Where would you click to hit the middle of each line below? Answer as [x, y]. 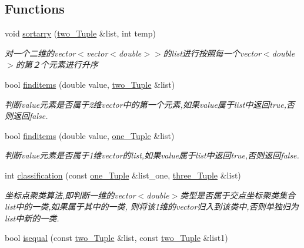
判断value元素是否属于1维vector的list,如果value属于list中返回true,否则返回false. [152, 155]
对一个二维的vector [40, 53]
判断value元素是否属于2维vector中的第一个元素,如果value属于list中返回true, [146, 104]
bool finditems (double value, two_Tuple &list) [90, 84]
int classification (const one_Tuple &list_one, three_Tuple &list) [123, 175]
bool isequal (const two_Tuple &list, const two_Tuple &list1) [116, 238]
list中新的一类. [32, 218]
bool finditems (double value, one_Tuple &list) [90, 135]
